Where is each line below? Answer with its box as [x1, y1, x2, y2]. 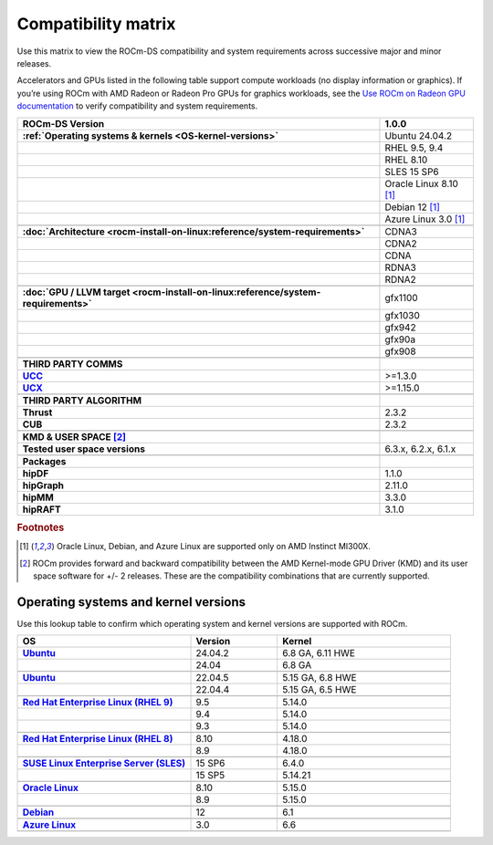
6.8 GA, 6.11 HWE [282, 647, 356, 660]
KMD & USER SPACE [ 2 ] [22, 430, 127, 443]
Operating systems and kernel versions [16, 594, 246, 610]
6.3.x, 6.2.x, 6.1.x [384, 443, 456, 455]
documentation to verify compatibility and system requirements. [16, 100, 258, 111]
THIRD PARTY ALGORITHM [22, 393, 142, 406]
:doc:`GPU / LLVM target [22, 286, 131, 298]
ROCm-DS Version [22, 117, 105, 130]
